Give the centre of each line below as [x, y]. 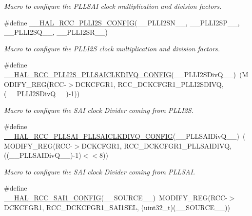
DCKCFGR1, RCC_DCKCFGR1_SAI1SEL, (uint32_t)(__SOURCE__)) [117, 207]
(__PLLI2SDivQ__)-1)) [42, 94]
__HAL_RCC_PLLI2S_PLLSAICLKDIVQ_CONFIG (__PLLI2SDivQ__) [120, 74]
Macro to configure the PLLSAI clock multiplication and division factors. [113, 6]
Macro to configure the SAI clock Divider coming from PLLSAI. [100, 171]
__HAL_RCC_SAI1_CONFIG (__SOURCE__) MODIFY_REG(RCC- [116, 197]
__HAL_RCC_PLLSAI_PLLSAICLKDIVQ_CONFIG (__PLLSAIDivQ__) [122, 136]
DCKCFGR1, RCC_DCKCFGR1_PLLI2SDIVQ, [149, 84]
